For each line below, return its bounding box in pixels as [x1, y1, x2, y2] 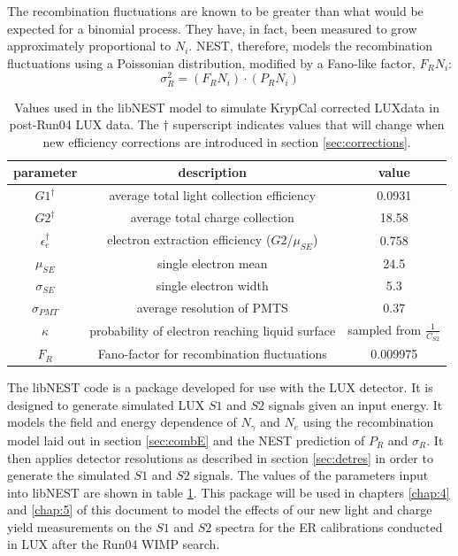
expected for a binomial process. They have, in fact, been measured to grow [7, 19, 417, 37]
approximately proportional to [7, 36, 172, 55]
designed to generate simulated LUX [7, 395, 205, 413]
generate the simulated [7, 466, 130, 484]
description [178, 163, 248, 181]
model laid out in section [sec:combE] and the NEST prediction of [7, 430, 365, 449]
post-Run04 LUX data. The [9, 115, 159, 134]
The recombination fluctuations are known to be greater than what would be [7, 2, 424, 19]
